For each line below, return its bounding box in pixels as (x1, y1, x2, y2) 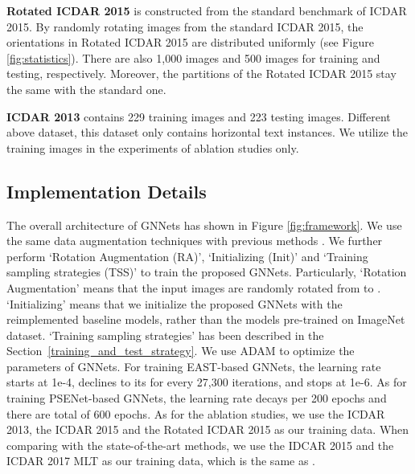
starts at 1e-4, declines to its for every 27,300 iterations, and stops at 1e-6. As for (6, 374, 407, 390)
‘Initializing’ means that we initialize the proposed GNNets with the (6, 295, 343, 312)
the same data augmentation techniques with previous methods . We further (6, 232, 383, 249)
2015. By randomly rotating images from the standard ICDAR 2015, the (6, 18, 364, 35)
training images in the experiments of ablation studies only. (6, 139, 299, 156)
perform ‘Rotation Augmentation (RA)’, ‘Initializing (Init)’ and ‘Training (6, 247, 368, 264)
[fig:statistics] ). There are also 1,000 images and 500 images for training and (6, 49, 380, 66)
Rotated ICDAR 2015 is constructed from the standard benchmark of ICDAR (6, 2, 407, 18)
